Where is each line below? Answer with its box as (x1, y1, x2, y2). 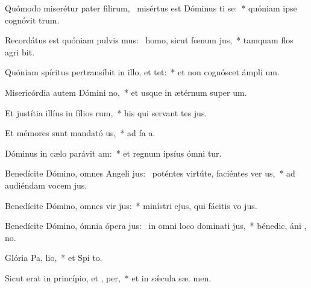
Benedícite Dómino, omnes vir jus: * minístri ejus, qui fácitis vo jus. (5, 199, 257, 211)
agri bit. (5, 45, 35, 58)
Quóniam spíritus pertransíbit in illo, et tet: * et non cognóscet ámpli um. (5, 66, 280, 78)
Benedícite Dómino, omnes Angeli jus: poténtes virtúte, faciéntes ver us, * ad (5, 167, 295, 180)
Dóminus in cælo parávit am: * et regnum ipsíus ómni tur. (5, 146, 222, 159)
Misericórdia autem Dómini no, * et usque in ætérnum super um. (5, 86, 247, 98)
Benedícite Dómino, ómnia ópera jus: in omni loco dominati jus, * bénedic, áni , (5, 219, 307, 232)
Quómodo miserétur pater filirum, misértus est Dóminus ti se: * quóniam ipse (5, 2, 297, 14)
